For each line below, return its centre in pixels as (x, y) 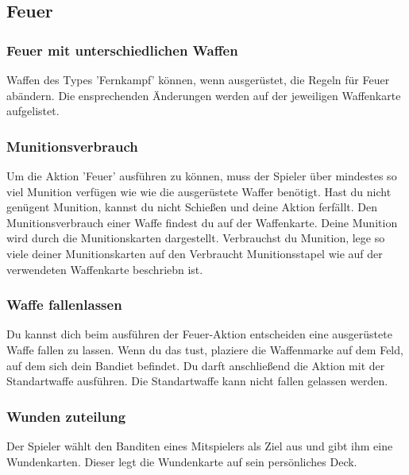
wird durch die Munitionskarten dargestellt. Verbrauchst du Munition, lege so (196, 238)
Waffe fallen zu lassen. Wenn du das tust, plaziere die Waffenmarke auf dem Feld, (205, 349)
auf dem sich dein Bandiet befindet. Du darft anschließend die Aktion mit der (196, 365)
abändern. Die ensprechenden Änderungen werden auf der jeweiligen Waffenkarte (204, 95)
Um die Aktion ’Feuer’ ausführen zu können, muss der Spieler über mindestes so (202, 176)
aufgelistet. (33, 111)
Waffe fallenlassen (64, 305)
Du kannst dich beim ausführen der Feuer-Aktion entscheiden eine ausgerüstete (199, 334)
